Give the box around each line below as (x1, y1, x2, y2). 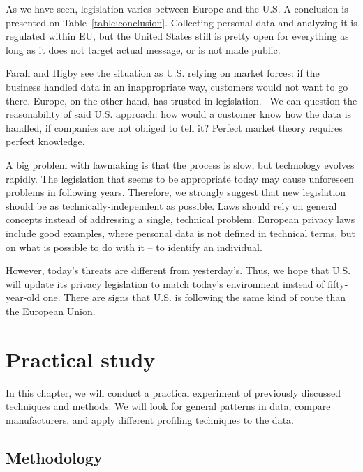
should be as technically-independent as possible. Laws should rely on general (6, 198, 337, 213)
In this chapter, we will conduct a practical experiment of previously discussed (6, 385, 341, 399)
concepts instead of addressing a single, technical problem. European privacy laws (6, 212, 355, 227)
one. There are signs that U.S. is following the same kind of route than (43, 290, 346, 305)
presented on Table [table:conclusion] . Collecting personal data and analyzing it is (6, 15, 357, 29)
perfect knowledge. (6, 134, 85, 149)
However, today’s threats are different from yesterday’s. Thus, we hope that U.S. (6, 263, 351, 277)
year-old (6, 290, 40, 305)
